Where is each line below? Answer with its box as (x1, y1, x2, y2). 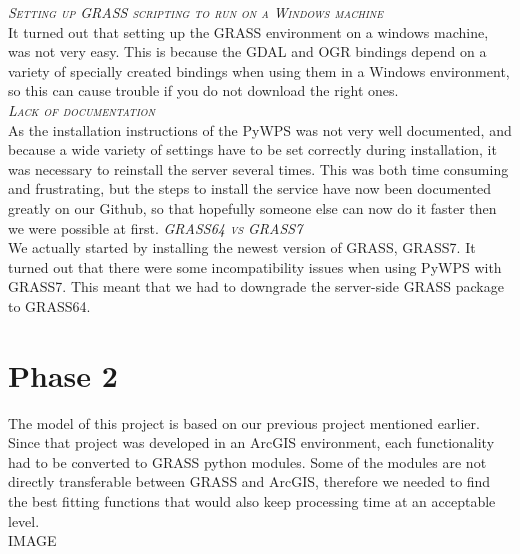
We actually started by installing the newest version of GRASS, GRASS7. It (8, 237, 476, 258)
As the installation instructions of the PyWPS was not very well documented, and (8, 119, 512, 140)
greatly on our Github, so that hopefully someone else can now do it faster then (8, 197, 497, 218)
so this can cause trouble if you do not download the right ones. (8, 80, 399, 101)
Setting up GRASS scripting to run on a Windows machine (8, 2, 384, 22)
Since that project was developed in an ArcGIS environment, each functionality (8, 432, 495, 453)
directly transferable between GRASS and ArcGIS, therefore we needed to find (8, 471, 491, 492)
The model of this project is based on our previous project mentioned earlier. (8, 412, 480, 433)
